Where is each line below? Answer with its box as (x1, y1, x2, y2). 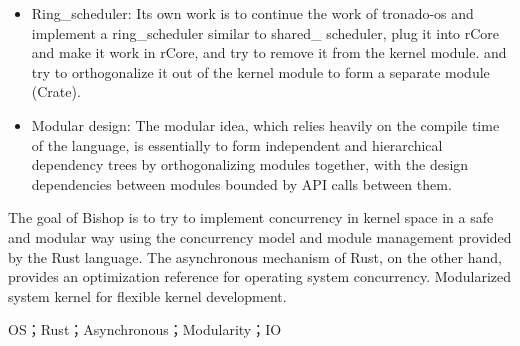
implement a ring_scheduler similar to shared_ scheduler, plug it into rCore (31, 22, 500, 43)
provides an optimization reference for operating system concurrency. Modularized (8, 266, 512, 287)
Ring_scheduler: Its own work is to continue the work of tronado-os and (31, 3, 474, 23)
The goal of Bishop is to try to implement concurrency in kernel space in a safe (8, 207, 494, 228)
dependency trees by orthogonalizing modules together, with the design (31, 154, 469, 175)
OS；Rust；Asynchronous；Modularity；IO (8, 319, 282, 340)
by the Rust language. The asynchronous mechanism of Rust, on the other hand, (8, 246, 502, 267)
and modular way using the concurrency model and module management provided (8, 226, 512, 247)
